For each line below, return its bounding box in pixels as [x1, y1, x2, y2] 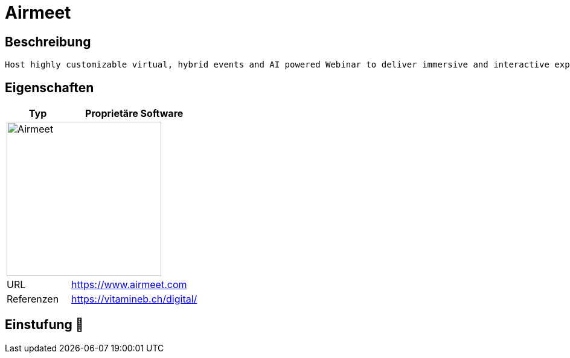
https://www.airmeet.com [71, 278, 187, 291]
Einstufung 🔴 [5, 317, 84, 333]
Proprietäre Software [85, 107, 184, 120]
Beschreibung [5, 34, 91, 49]
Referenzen [7, 293, 59, 306]
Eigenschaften [5, 80, 94, 95]
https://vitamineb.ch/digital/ [71, 293, 197, 306]
